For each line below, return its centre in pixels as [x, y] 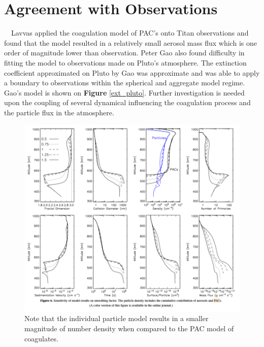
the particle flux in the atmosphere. [59, 112]
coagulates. [41, 338]
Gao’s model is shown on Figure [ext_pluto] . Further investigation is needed [124, 92]
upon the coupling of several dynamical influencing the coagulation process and [127, 102]
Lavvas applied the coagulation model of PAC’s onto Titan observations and [130, 33]
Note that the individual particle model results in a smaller [117, 318]
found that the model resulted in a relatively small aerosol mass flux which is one [130, 42]
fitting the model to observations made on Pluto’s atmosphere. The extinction [125, 62]
